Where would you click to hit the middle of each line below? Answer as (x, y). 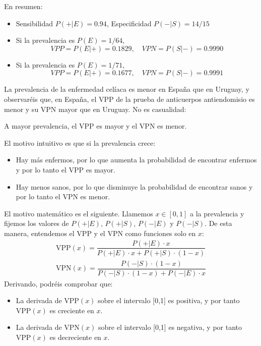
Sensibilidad (35, 23)
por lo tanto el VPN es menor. (63, 196)
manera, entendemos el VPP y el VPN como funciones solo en (100, 233)
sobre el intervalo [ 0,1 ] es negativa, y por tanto (170, 327)
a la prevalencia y (217, 213)
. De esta (218, 223)
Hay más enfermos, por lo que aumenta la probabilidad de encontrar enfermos (136, 160)
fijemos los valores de (37, 223)
